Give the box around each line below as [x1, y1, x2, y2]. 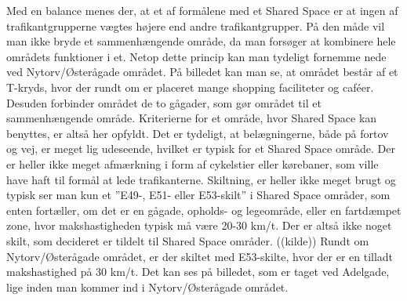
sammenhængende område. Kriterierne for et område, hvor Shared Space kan [6, 110, 377, 126]
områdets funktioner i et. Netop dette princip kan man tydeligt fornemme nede [6, 48, 387, 64]
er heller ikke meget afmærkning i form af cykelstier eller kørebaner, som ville [6, 155, 379, 172]
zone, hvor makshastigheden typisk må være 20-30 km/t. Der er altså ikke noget [6, 217, 392, 234]
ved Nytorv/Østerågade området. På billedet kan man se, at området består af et [6, 63, 398, 80]
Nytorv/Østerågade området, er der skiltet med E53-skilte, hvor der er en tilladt [6, 248, 394, 264]
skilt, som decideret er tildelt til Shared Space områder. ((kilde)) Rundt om [6, 232, 369, 248]
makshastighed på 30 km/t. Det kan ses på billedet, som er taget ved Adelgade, [6, 263, 390, 280]
